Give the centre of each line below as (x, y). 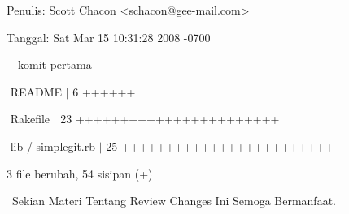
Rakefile (30, 119)
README (36, 91)
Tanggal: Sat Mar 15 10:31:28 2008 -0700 (109, 37)
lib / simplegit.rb (53, 146)
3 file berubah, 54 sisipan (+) (80, 173)
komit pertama (55, 64)
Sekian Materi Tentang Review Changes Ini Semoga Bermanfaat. (174, 201)
